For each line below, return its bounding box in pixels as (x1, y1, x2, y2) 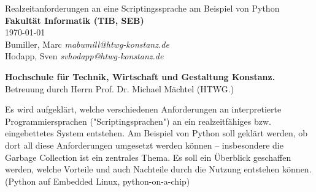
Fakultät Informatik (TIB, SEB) (5, 13, 144, 26)
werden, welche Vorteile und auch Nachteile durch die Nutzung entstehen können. (5, 163, 312, 175)
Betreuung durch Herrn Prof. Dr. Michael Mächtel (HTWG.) (5, 82, 234, 95)
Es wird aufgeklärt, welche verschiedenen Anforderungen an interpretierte (5, 103, 282, 116)
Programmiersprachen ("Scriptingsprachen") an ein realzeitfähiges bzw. (5, 114, 271, 127)
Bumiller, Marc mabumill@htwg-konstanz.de (5, 37, 169, 50)
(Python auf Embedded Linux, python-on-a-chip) (5, 174, 190, 187)
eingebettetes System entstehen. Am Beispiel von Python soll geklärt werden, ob (5, 127, 308, 139)
